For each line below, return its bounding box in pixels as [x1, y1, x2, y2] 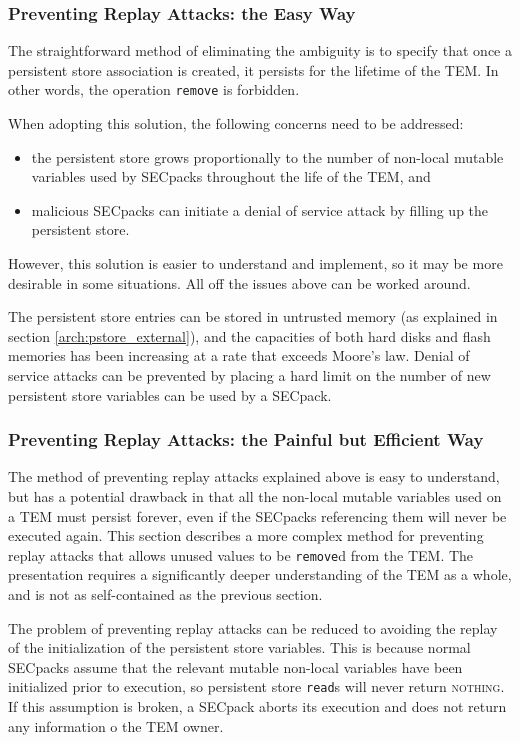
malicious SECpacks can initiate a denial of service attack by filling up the [31, 199, 489, 220]
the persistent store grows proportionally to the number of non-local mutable [31, 146, 504, 167]
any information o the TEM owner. [8, 715, 224, 736]
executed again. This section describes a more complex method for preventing [8, 525, 484, 546]
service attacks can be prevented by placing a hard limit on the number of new [8, 365, 491, 385]
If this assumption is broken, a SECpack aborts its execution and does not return [8, 696, 507, 717]
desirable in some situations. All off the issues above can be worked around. [8, 272, 471, 293]
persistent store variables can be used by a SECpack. [8, 384, 332, 405]
